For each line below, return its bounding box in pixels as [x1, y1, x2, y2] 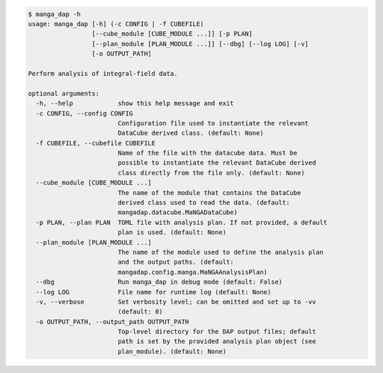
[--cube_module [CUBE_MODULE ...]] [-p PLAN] [91, 30, 253, 38]
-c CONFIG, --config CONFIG [35, 109, 133, 117]
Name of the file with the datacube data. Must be [117, 149, 298, 157]
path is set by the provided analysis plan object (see [117, 338, 316, 345]
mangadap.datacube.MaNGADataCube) [117, 208, 238, 216]
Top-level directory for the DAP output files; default [117, 328, 316, 336]
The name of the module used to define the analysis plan [117, 248, 324, 256]
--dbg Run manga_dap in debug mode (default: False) [35, 278, 283, 286]
